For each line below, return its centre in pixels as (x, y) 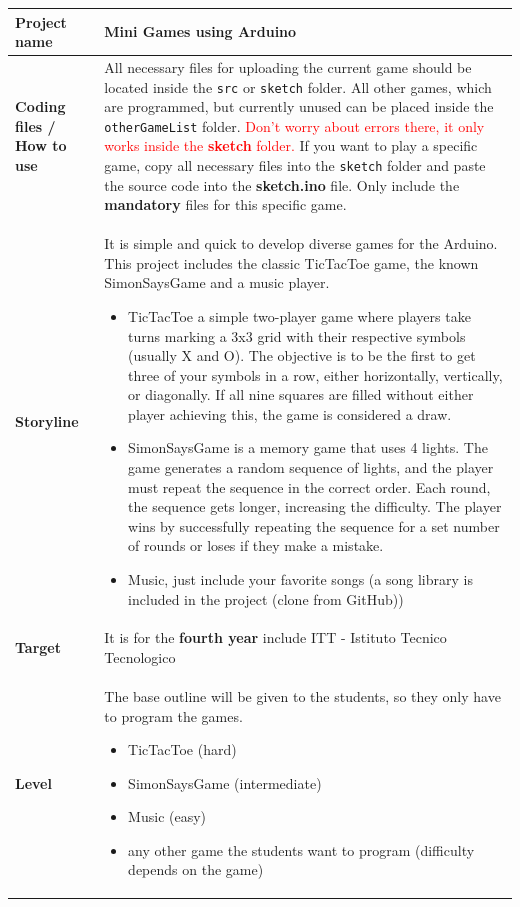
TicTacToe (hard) (182, 749)
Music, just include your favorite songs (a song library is (300, 579)
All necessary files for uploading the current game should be (288, 66)
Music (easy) (167, 816)
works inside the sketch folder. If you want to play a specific (291, 145)
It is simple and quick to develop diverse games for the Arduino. (301, 243)
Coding (40, 106)
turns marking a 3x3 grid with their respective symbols (297, 335)
